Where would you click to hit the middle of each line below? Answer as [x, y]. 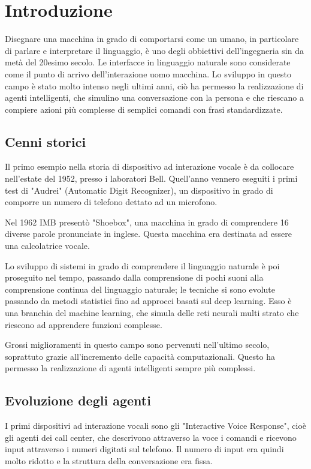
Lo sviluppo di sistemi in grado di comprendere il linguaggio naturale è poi [142, 265]
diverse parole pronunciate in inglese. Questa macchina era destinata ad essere [148, 234]
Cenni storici [46, 141]
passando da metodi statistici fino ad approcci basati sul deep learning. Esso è [148, 301]
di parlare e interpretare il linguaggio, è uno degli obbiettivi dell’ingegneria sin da [154, 50]
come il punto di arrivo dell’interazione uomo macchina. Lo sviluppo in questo [148, 73]
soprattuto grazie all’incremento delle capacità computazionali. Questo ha [140, 356]
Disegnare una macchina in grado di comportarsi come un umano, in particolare [152, 39]
